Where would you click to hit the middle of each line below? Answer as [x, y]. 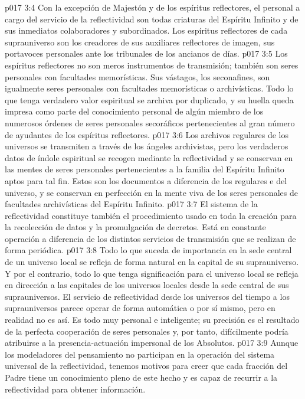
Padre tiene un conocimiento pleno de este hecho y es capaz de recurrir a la [141, 377]
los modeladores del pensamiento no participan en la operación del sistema [140, 354]
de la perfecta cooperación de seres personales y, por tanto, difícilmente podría [147, 331]
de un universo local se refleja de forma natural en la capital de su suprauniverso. [152, 262]
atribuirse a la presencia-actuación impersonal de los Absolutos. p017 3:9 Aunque [152, 343]
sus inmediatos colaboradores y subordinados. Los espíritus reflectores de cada [146, 30]
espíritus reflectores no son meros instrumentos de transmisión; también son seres [152, 65]
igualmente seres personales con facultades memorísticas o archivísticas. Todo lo [149, 88]
